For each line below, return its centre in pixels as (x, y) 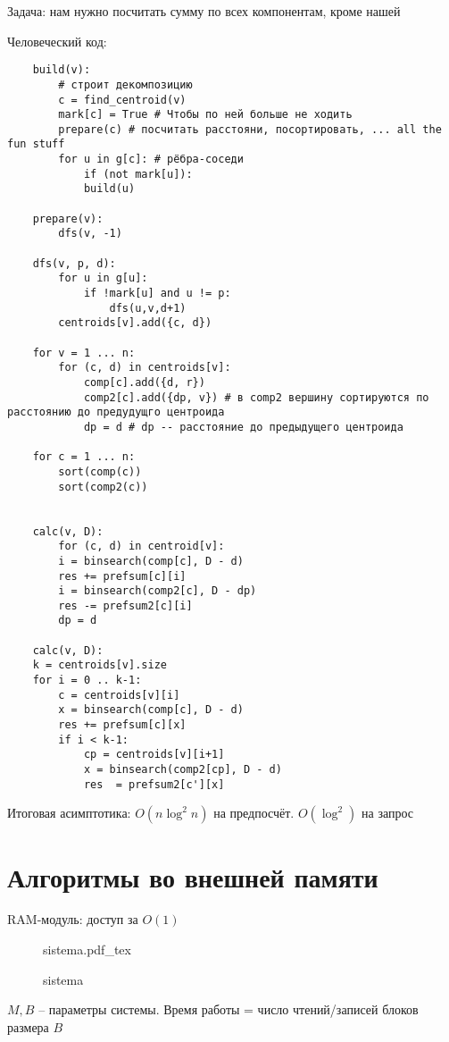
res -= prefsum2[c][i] (125, 605)
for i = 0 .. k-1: (87, 681)
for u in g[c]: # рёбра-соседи (151, 160)
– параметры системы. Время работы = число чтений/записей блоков (229, 1009)
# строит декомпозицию (125, 84)
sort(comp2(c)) (103, 487)
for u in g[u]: (103, 278)
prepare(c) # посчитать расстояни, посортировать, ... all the (250, 129)
